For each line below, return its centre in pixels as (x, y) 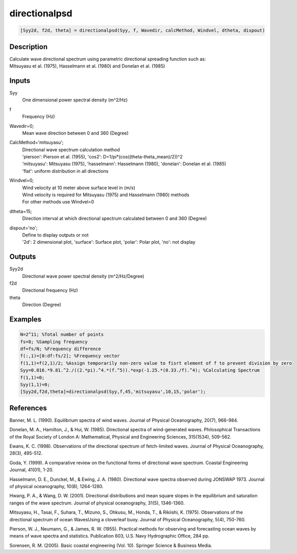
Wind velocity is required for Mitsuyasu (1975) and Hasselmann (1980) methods (106, 195)
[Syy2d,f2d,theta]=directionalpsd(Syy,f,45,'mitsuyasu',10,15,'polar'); (113, 392)
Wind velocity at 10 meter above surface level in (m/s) (79, 188)
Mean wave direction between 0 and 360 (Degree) (75, 133)
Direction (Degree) (42, 305)
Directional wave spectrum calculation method (71, 149)
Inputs (20, 80)
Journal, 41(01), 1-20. (31, 470)
